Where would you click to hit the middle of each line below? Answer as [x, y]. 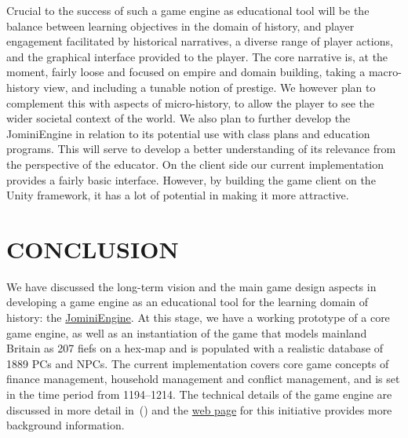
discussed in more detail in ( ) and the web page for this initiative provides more [199, 409]
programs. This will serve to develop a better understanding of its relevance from [201, 149]
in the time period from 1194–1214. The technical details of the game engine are [199, 394]
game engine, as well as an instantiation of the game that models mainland [187, 332]
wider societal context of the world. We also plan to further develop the [178, 118]
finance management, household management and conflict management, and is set [203, 379]
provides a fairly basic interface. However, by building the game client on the [191, 179]
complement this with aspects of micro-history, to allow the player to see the [191, 102]
